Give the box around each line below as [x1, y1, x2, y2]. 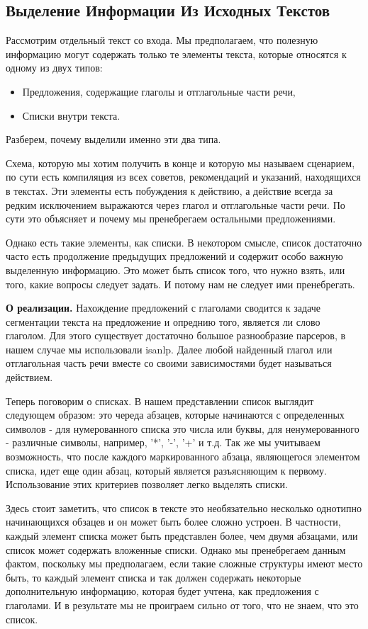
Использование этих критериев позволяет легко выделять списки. [6, 477, 288, 492]
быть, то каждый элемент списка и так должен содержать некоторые [6, 569, 301, 584]
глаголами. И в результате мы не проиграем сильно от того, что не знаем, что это [6, 597, 359, 612]
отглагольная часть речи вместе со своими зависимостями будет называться [6, 356, 332, 370]
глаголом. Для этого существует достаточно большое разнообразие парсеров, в [6, 328, 346, 343]
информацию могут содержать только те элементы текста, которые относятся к [6, 46, 347, 61]
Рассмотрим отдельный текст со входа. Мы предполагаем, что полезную [6, 33, 318, 47]
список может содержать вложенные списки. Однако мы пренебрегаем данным [6, 542, 346, 557]
